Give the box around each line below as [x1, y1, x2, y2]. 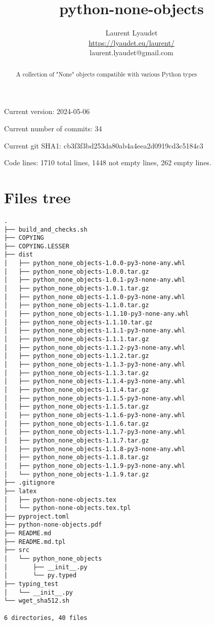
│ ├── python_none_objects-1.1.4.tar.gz [4, 386, 149, 393]
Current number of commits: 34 [4, 123, 102, 133]
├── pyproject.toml [4, 512, 69, 520]
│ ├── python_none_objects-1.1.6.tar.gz [4, 420, 149, 427]
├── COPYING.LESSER [4, 242, 69, 250]
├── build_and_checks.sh [4, 226, 88, 233]
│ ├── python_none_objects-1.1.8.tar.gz [4, 454, 149, 461]
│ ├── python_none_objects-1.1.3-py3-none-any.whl [4, 361, 185, 369]
